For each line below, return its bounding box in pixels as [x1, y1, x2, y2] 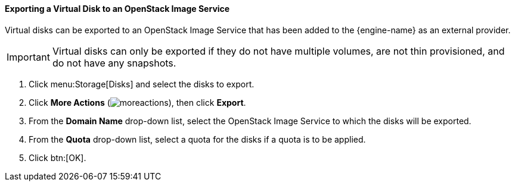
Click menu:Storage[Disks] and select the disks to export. [29, 78, 255, 89]
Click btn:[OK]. [29, 152, 86, 163]
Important [7, 51, 50, 63]
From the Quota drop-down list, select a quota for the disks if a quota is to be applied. [29, 134, 366, 144]
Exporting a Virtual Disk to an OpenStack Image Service [5, 4, 230, 14]
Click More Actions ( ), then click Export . [29, 97, 246, 108]
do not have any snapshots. [52, 56, 176, 69]
